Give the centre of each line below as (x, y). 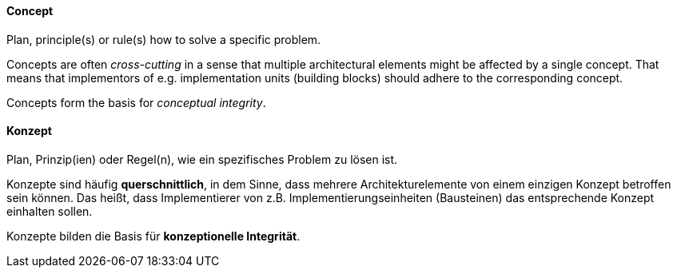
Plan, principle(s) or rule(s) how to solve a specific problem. (164, 39)
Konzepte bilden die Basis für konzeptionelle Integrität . (153, 236)
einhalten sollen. (50, 211)
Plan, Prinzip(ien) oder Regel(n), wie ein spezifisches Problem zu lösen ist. (202, 159)
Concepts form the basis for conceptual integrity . (136, 102)
